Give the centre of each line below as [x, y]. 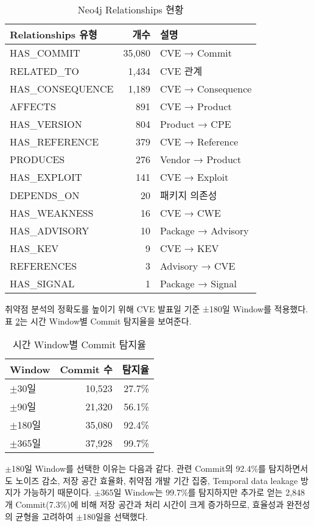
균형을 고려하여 [44, 516]
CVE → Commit [196, 53]
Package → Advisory [204, 230]
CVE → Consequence [206, 89]
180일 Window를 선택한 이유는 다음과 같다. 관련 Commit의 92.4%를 [138, 468]
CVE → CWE [190, 213]
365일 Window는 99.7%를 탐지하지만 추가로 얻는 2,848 [203, 492]
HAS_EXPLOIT [46, 177]
